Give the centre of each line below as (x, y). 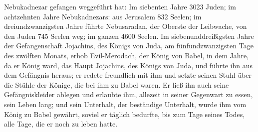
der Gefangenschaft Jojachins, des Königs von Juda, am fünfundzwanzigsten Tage (129, 46)
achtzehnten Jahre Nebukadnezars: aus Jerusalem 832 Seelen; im (103, 16)
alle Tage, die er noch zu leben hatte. (61, 124)
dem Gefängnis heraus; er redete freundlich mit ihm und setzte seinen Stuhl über (128, 75)
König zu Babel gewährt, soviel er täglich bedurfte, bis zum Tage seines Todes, (125, 114)
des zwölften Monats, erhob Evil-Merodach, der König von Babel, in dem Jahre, (127, 55)
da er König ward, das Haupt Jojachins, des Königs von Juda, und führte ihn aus (128, 65)
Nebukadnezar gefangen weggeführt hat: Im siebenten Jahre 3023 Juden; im (120, 6)
